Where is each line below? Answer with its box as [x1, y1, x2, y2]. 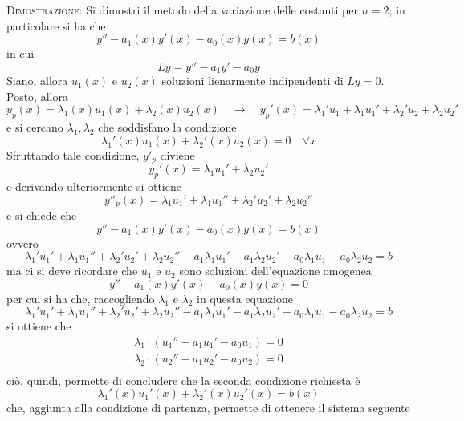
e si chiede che [6, 207, 77, 224]
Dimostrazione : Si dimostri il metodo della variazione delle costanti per [6, 2, 358, 18]
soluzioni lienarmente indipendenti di [161, 72, 344, 89]
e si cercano [6, 119, 63, 136]
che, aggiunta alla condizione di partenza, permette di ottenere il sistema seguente [6, 399, 410, 416]
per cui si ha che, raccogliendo [6, 289, 155, 306]
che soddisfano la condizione [98, 119, 237, 136]
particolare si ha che [6, 17, 106, 34]
